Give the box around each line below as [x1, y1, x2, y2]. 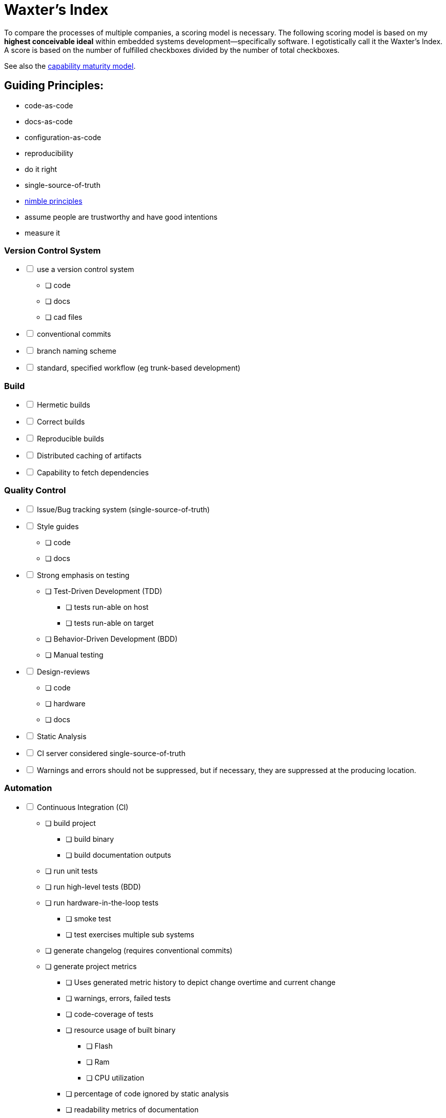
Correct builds [36, 417, 85, 427]
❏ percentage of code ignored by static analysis [66, 1089, 229, 1098]
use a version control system [36, 265, 134, 274]
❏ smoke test [66, 914, 111, 923]
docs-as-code [25, 117, 73, 126]
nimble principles [25, 196, 83, 205]
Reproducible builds [36, 434, 104, 444]
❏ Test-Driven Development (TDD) [45, 586, 163, 595]
